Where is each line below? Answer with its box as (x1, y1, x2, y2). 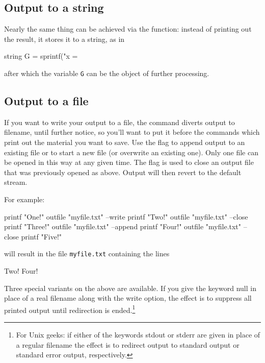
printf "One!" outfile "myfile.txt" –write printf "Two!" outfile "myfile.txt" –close (4, 211, 248, 222)
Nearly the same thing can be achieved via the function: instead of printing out (4, 23, 252, 34)
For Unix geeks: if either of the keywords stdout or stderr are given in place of (16, 329, 260, 340)
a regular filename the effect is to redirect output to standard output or (16, 339, 240, 350)
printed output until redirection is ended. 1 (4, 303, 136, 315)
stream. (4, 177, 28, 187)
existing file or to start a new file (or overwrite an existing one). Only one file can (4, 147, 258, 157)
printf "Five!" (21, 231, 62, 241)
